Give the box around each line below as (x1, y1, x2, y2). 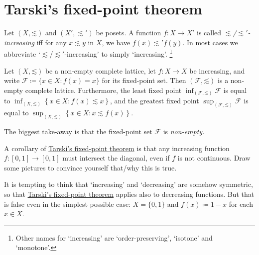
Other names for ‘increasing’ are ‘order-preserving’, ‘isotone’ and (15, 232, 213, 243)
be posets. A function (96, 27, 161, 38)
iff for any (36, 37, 67, 47)
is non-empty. (163, 126, 205, 136)
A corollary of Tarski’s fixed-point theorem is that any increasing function (4, 143, 230, 153)
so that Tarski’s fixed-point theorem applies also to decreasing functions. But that (4, 188, 255, 199)
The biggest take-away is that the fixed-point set (4, 126, 152, 136)
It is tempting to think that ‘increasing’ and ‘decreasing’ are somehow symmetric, (4, 179, 253, 189)
